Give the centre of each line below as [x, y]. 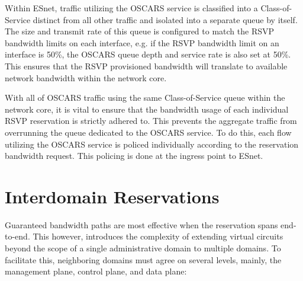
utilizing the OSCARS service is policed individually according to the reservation [152, 144]
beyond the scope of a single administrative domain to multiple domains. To [143, 248]
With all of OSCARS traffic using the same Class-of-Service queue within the [145, 98]
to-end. [17, 236]
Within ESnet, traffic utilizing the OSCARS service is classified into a [131, 8]
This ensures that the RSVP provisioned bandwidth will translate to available [146, 66]
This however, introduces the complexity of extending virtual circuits [158, 236]
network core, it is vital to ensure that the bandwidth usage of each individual [147, 109]
